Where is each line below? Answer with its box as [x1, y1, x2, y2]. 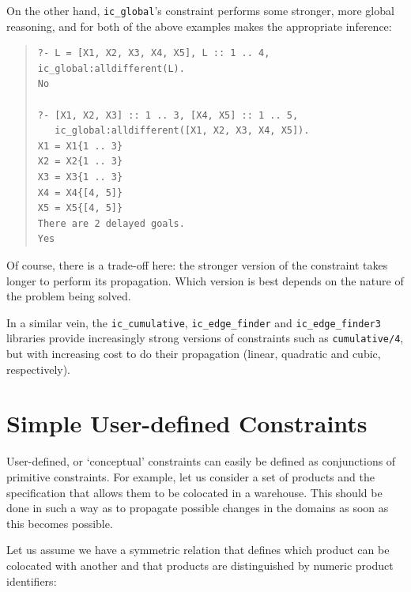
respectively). [6, 360, 71, 377]
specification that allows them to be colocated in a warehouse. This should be [6, 484, 383, 500]
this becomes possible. [6, 515, 113, 531]
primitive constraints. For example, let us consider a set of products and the [6, 468, 375, 485]
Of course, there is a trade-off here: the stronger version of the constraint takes [6, 256, 388, 273]
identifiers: [6, 572, 57, 589]
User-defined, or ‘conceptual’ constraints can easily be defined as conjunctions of [6, 453, 396, 469]
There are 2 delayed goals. [37, 217, 185, 229]
